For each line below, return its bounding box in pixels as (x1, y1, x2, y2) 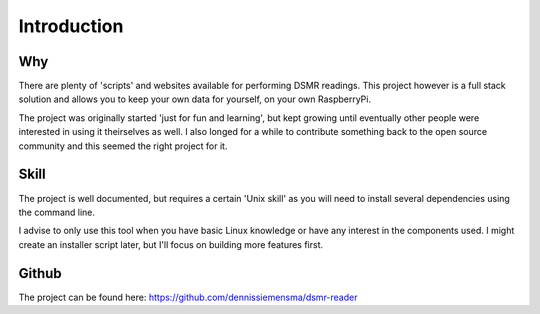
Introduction (18, 15, 124, 37)
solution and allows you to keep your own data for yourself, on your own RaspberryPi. (18, 93, 372, 105)
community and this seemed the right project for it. (18, 140, 228, 152)
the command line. (18, 206, 95, 218)
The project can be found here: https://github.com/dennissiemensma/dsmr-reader (18, 291, 358, 303)
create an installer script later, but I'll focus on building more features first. (18, 238, 324, 250)
